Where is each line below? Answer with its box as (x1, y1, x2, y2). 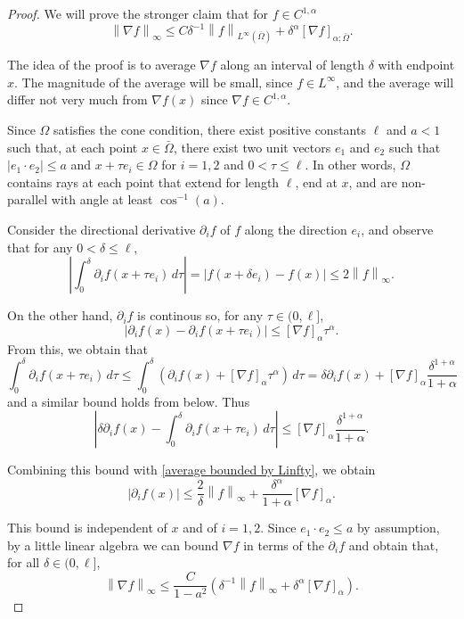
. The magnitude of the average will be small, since (14, 72, 293, 91)
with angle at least (51, 190, 153, 209)
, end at (295, 172, 338, 191)
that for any (7, 237, 73, 256)
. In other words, (305, 155, 396, 174)
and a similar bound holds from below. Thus (7, 392, 250, 410)
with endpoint (378, 55, 455, 74)
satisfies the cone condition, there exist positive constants (53, 120, 366, 139)
